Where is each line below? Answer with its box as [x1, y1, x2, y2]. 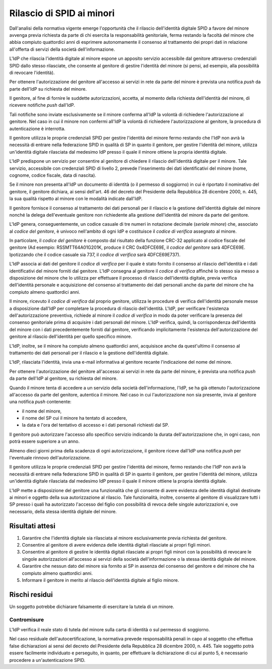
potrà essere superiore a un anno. [9, 438, 80, 444]
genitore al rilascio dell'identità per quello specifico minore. [9, 333, 132, 340]
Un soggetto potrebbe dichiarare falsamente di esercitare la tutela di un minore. [9, 604, 175, 610]
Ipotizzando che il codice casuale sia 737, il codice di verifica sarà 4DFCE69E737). [9, 251, 181, 257]
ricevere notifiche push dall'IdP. [9, 102, 75, 108]
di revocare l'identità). [9, 70, 55, 76]
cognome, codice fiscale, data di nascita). [9, 172, 97, 178]
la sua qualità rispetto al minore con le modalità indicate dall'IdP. [9, 195, 143, 202]
